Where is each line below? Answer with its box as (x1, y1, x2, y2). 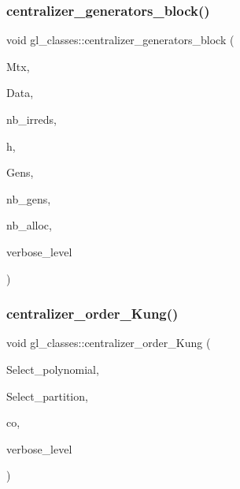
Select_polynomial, (6, 360, 99, 377)
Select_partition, (6, 387, 88, 404)
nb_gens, (6, 190, 51, 207)
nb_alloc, (6, 217, 52, 233)
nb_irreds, (6, 111, 57, 127)
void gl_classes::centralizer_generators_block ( (6, 32, 234, 48)
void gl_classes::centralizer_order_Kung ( (6, 334, 211, 351)
